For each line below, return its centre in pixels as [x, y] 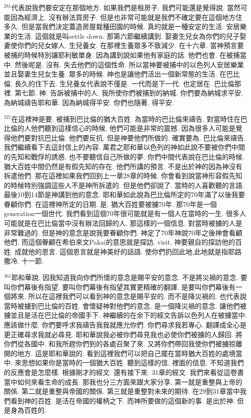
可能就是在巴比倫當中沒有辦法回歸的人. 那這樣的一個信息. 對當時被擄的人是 [123, 223]
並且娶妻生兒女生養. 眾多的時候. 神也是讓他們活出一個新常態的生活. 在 [115, 74]
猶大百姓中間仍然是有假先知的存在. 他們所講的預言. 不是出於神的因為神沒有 [123, 166]
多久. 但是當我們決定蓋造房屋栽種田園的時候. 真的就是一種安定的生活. [114, 26]
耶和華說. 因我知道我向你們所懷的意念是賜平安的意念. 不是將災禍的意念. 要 [129, 277]
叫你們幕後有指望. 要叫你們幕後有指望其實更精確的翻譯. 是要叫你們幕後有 [120, 286]
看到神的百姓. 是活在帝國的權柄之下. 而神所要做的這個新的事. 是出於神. [123, 400]
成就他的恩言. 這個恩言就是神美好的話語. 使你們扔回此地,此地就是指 [121, 251]
